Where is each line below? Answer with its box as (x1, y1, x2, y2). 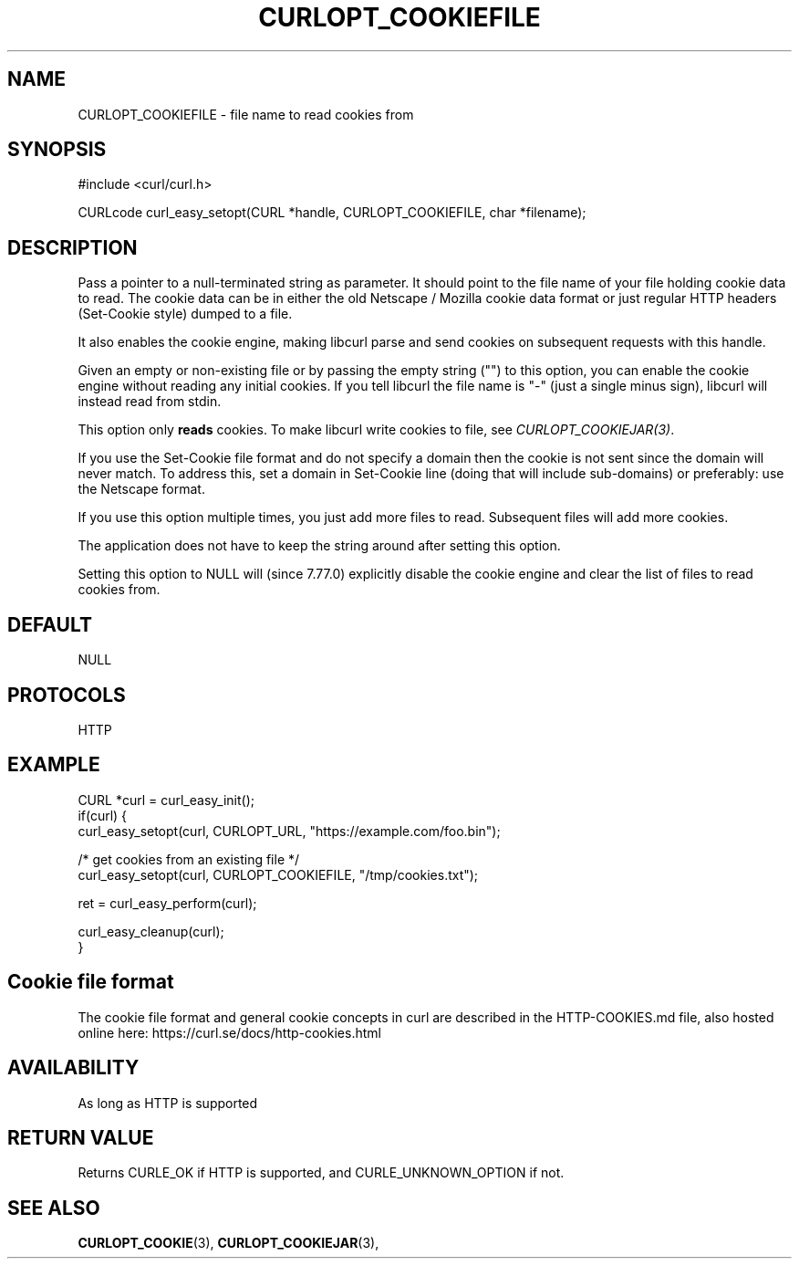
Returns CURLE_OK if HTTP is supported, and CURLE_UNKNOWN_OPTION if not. (78, 1165, 565, 1181)
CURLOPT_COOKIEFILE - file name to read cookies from (78, 106, 414, 122)
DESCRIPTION (7, 235, 138, 259)
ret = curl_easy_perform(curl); (78, 895, 257, 911)
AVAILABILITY (7, 1056, 140, 1080)
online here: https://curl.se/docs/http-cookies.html (78, 1024, 381, 1041)
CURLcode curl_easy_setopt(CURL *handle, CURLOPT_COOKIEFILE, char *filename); (78, 204, 586, 221)
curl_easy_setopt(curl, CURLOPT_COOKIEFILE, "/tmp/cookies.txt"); (78, 866, 479, 883)
